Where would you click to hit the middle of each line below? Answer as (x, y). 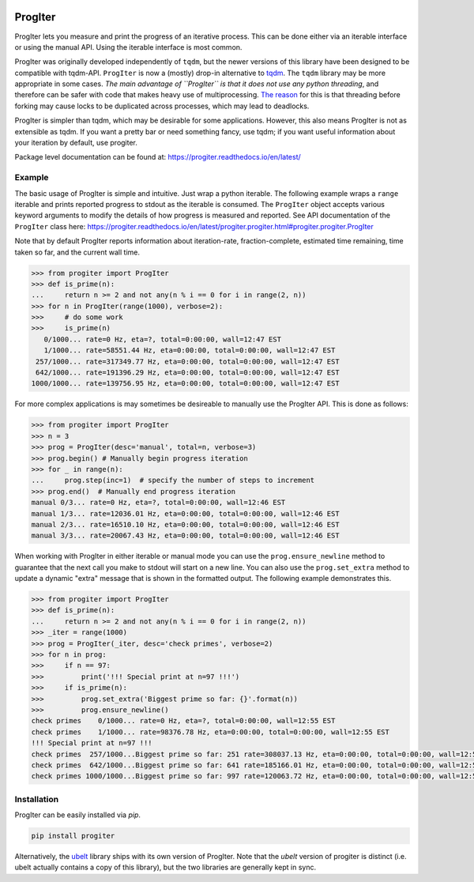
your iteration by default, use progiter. (76, 143)
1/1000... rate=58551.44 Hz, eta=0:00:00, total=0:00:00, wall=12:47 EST (190, 351)
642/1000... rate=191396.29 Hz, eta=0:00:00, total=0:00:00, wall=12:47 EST (188, 373)
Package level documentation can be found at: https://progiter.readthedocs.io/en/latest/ (158, 157)
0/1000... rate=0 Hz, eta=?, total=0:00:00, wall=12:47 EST (163, 339)
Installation (37, 799)
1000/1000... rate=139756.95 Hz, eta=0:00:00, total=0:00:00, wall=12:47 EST (185, 384)
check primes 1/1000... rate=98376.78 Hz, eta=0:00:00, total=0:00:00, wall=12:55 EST (211, 732)
